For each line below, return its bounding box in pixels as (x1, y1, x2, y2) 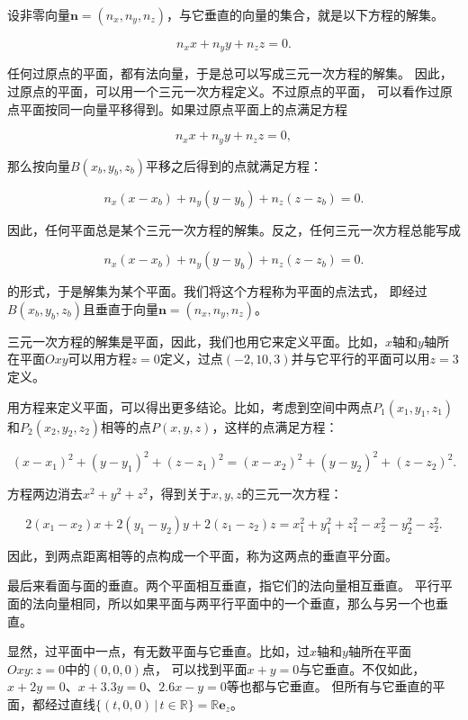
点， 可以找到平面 (141, 659, 247, 678)
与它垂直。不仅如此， (299, 659, 426, 678)
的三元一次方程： (241, 484, 343, 503)
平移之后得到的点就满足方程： (145, 156, 322, 175)
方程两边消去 (7, 484, 83, 503)
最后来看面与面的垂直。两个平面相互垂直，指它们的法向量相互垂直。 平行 (7, 576, 440, 595)
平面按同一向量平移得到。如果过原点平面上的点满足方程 (19, 99, 347, 118)
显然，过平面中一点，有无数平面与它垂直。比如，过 (7, 642, 310, 661)
